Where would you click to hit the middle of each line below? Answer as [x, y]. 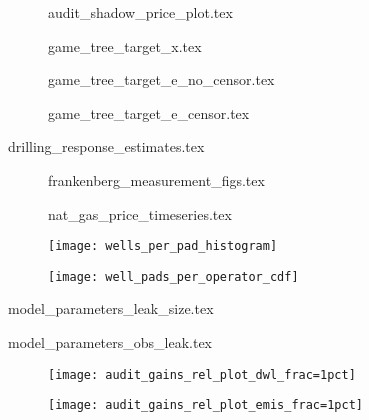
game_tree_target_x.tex [125, 45]
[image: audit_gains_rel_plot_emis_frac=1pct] [205, 405]
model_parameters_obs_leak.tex [110, 342]
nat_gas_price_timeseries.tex [140, 213]
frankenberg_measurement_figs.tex [156, 179]
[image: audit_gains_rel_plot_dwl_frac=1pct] [202, 374]
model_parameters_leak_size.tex [111, 308]
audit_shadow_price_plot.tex [140, 12]
